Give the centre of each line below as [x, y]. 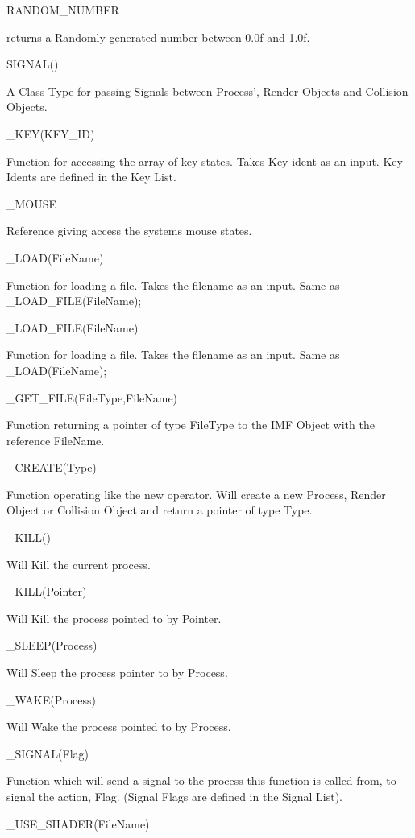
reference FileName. [56, 440]
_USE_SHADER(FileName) [78, 823]
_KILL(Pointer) [47, 591]
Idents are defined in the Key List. [91, 177]
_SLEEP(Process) [52, 645]
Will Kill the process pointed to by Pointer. [114, 618]
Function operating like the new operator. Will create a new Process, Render [196, 494]
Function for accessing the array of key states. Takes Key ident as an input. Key [205, 161]
